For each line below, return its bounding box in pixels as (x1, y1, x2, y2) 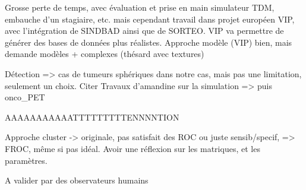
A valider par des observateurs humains (5, 174, 149, 186)
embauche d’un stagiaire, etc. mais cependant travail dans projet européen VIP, (5, 12, 295, 25)
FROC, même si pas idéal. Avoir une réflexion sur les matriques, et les (5, 142, 260, 154)
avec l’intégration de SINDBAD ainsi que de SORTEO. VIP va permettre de (5, 24, 284, 37)
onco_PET (5, 91, 45, 103)
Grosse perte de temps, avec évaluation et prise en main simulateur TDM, (5, 1, 275, 13)
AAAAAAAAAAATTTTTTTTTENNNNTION (5, 110, 179, 123)
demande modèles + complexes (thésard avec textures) (5, 47, 204, 60)
